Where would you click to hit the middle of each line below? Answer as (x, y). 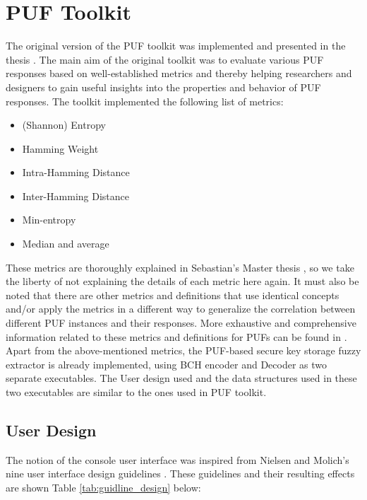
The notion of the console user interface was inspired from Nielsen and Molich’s (178, 459)
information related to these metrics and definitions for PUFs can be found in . (176, 336)
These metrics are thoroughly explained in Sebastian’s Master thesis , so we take (180, 267)
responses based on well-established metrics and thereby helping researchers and (179, 73)
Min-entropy (49, 220)
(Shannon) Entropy (64, 125)
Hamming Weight (60, 148)
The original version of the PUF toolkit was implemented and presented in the (176, 46)
